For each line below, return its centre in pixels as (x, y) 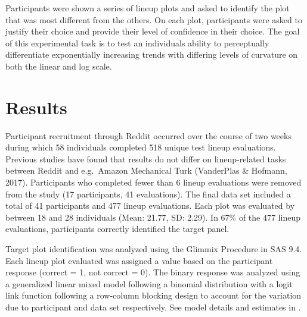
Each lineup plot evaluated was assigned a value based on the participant (139, 260)
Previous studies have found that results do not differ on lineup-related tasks (146, 158)
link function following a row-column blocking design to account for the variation (153, 295)
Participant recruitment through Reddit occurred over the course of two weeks (148, 135)
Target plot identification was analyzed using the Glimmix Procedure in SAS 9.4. (154, 249)
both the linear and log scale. (59, 66)
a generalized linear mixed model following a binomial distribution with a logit (149, 283)
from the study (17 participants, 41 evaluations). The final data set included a (148, 194)
